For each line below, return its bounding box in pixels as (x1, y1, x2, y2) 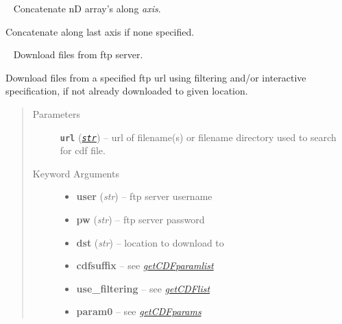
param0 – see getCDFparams (76, 304, 201, 319)
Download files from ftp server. (13, 47, 143, 62)
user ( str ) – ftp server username (76, 189, 212, 203)
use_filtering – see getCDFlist (76, 281, 210, 295)
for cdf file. (60, 143, 106, 158)
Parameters (32, 106, 80, 121)
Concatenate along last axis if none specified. (5, 24, 195, 38)
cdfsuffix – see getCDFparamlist (76, 258, 214, 273)
